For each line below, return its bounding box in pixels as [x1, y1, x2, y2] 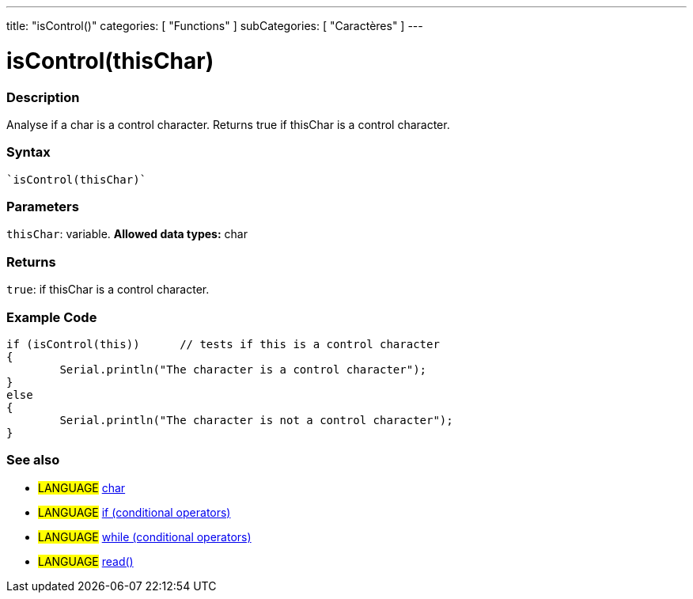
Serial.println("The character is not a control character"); [59, 413, 453, 427]
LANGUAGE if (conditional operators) [38, 505, 231, 519]
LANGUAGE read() [38, 554, 134, 568]
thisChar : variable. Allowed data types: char [6, 227, 248, 241]
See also [6, 452, 60, 468]
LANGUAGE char [38, 480, 126, 495]
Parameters [6, 199, 79, 214]
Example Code [6, 309, 97, 325]
